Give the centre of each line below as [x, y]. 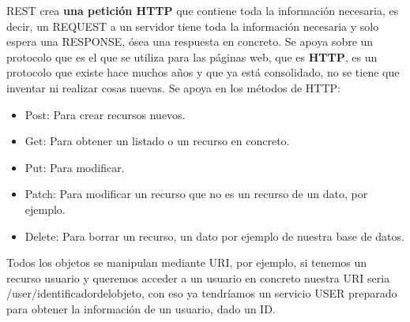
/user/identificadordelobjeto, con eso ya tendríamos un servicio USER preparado [202, 293]
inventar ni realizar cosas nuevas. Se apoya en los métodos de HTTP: [173, 87]
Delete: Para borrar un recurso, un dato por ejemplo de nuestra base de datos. [214, 236]
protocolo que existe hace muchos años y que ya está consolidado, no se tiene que [203, 72]
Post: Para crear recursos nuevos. [105, 114]
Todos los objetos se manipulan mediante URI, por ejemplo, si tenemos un [187, 262]
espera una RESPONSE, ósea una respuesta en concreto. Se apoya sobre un [190, 41]
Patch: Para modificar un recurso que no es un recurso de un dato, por [196, 194]
